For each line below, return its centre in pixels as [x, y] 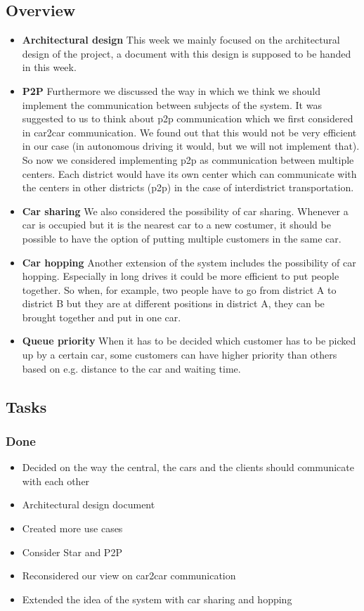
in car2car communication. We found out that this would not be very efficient [189, 132]
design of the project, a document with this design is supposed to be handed [187, 53]
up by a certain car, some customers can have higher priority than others [180, 355]
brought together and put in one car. [102, 317]
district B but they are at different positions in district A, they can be [173, 303]
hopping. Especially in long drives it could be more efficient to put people [181, 276]
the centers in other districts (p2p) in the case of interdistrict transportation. [188, 187]
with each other [56, 481]
